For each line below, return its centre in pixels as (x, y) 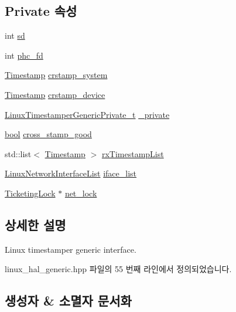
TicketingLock (30, 193)
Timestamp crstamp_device (55, 94)
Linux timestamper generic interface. (71, 249)
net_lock (81, 193)
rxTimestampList (133, 153)
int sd (15, 35)
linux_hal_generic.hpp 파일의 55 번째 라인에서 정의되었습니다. (118, 269)
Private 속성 (41, 11)
